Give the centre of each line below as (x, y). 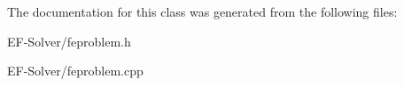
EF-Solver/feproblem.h (69, 41)
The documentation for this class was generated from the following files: (202, 11)
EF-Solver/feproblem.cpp (75, 71)
